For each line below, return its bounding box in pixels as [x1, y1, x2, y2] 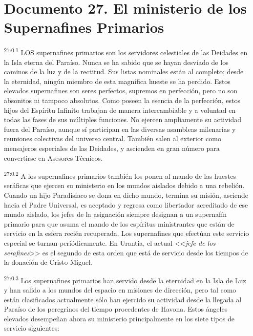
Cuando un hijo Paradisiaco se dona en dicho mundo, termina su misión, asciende [4, 189, 249, 200]
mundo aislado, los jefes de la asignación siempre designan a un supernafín [4, 209, 227, 219]
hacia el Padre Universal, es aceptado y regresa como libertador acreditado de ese [4, 199, 248, 210]
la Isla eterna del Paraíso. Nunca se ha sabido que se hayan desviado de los [4, 57, 229, 67]
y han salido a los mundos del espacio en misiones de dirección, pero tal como [4, 284, 236, 294]
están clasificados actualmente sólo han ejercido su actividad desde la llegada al [4, 294, 242, 304]
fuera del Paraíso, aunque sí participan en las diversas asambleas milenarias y [4, 124, 236, 134]
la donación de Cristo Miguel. [4, 257, 92, 267]
